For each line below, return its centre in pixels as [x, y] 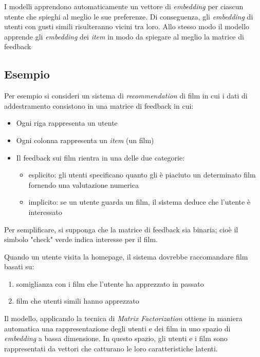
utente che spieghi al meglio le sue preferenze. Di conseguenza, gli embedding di [129, 16]
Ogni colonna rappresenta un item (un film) [85, 140]
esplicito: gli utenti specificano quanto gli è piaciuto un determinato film [142, 175]
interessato [45, 212]
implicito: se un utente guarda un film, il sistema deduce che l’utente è [140, 202]
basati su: [19, 266]
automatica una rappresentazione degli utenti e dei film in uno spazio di [117, 328]
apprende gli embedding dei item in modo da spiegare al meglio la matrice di [124, 36]
